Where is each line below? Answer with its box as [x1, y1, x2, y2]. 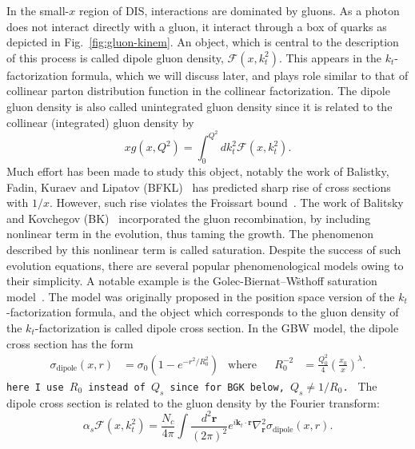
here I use [6, 382, 64, 393]
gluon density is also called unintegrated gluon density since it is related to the [6, 97, 393, 114]
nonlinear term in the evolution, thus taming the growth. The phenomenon [6, 225, 374, 242]
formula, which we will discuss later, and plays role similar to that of [71, 66, 409, 83]
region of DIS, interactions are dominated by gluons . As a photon [78, 2, 400, 18]
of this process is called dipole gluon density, [6, 49, 224, 66]
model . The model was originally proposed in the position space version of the [6, 288, 395, 304]
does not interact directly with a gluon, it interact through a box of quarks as [6, 18, 387, 34]
